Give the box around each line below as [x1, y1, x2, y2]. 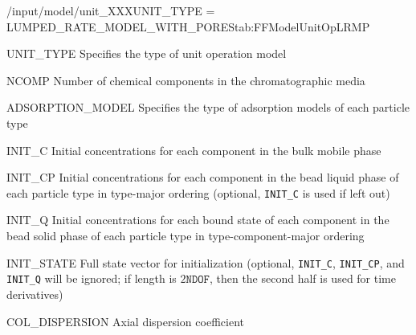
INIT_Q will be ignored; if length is [6, 270, 177, 287]
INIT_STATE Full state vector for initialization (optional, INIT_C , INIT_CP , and [6, 254, 405, 271]
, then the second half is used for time [209, 270, 396, 287]
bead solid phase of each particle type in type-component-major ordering [6, 227, 365, 243]
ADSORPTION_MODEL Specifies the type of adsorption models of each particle [6, 99, 410, 116]
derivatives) [6, 285, 63, 302]
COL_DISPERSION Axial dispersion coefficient [6, 313, 244, 329]
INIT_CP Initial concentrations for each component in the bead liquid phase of [6, 169, 399, 186]
